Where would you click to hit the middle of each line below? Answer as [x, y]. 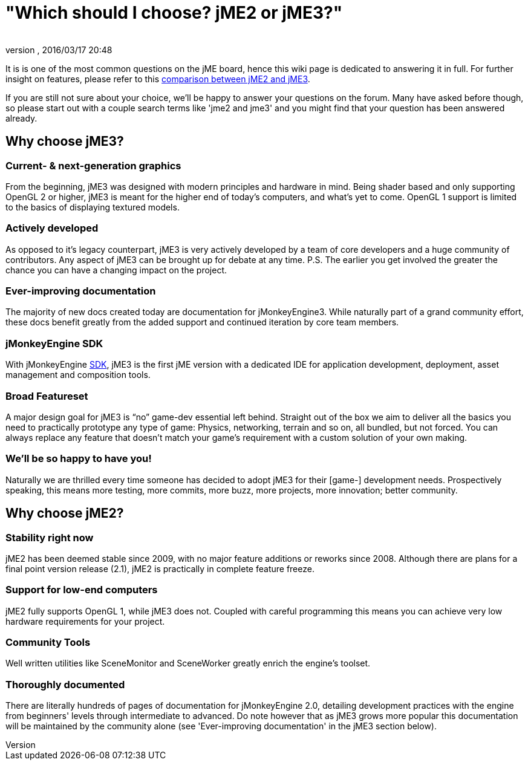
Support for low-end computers [82, 590]
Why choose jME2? [65, 513]
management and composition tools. [78, 375]
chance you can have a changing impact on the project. [116, 270]
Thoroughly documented [65, 684]
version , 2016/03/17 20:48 [59, 50]
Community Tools [48, 643]
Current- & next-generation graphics [93, 165]
